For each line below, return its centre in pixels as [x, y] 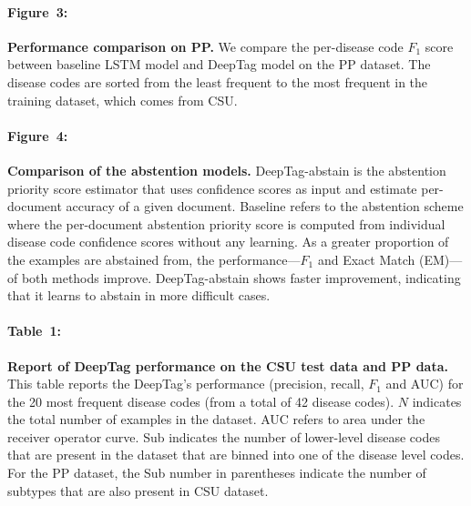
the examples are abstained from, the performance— [154, 259]
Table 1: [35, 331]
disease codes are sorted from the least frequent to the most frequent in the [218, 81]
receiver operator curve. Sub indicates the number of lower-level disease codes [224, 436]
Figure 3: [38, 11]
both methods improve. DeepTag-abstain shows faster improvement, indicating [241, 277]
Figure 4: [38, 135]
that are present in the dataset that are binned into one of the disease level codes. [236, 455]
